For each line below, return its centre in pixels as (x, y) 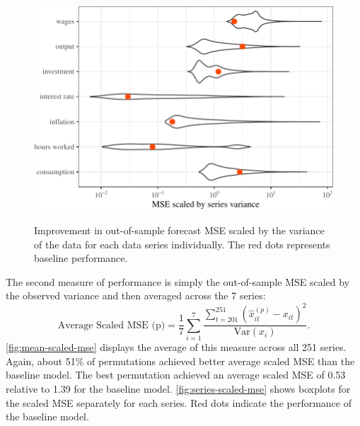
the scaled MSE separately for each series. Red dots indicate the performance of (179, 402)
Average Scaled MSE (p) (111, 325)
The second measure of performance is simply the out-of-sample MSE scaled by (178, 281)
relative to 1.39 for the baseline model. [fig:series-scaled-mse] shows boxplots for (178, 388)
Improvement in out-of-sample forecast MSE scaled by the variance (179, 230)
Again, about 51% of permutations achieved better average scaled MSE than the (180, 361)
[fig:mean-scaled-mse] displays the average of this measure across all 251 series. (176, 347)
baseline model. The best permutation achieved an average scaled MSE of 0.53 (176, 375)
